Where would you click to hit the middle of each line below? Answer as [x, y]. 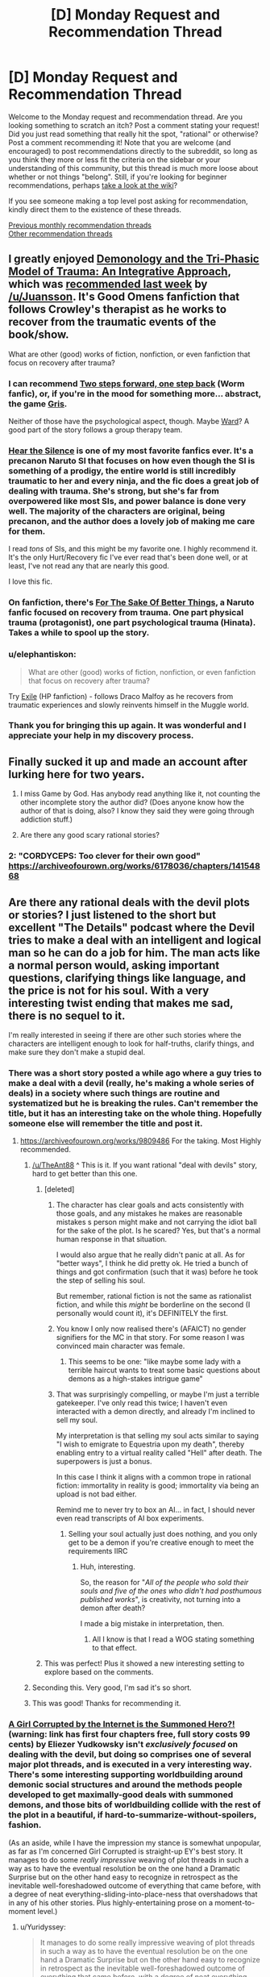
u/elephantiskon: [42, 655]
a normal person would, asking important [114, 965]
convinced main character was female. [120, 1346]
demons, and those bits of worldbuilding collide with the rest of [135, 1805]
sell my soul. [77, 1420]
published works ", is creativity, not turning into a [160, 1600]
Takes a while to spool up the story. [79, 633]
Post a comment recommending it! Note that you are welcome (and [120, 142]
